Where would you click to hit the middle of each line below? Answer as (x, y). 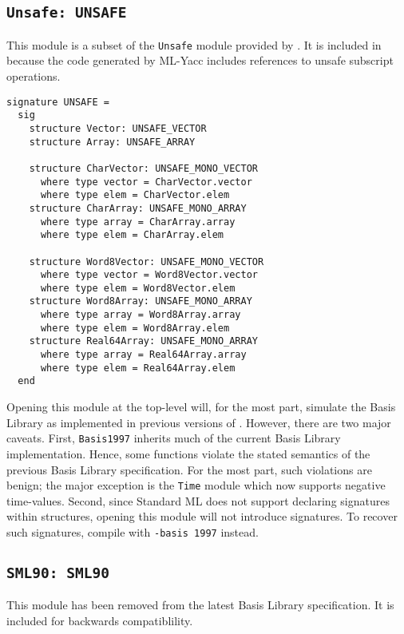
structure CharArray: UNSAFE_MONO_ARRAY (138, 208)
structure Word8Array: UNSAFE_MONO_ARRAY (141, 301)
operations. (34, 76)
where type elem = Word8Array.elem (135, 328)
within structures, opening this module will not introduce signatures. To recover (202, 516)
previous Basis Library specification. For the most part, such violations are (189, 469)
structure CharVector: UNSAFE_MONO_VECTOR (143, 168)
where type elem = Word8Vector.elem (138, 288)
